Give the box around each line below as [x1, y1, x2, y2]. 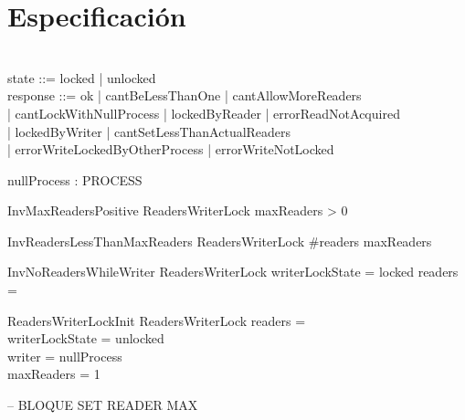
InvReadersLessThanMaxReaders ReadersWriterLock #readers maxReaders [7, 231, 432, 250]
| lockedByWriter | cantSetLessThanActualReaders [7, 121, 291, 141]
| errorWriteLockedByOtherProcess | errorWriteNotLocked [7, 140, 334, 159]
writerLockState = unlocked [7, 329, 164, 348]
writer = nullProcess [7, 346, 122, 365]
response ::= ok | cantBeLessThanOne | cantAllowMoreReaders [7, 86, 362, 105]
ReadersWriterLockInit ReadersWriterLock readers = [7, 310, 306, 330]
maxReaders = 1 [7, 364, 100, 383]
